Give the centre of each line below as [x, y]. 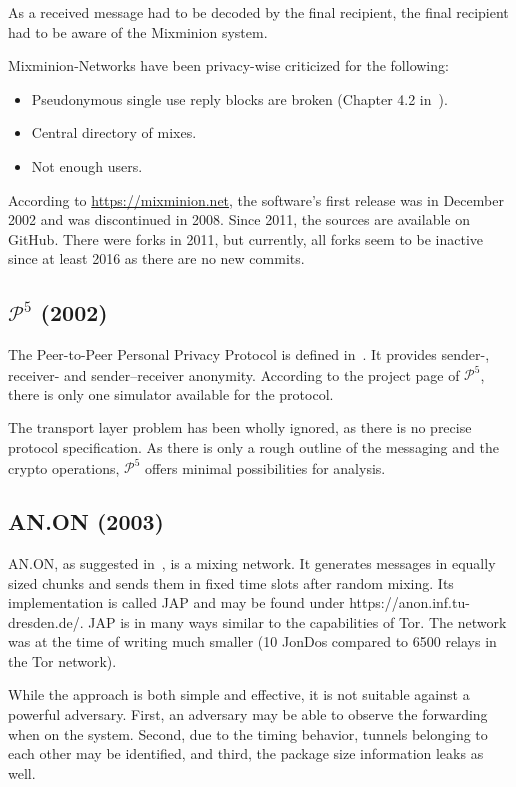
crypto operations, [64, 467]
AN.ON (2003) [86, 521]
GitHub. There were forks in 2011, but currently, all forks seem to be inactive [246, 238]
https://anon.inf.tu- [409, 602]
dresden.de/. [46, 621]
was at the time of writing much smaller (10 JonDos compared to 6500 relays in [252, 641]
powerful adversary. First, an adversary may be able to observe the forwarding [248, 714]
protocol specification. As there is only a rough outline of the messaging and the [253, 447]
